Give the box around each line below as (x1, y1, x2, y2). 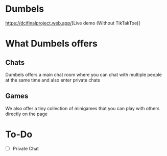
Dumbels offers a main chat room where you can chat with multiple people (5, 71, 162, 77)
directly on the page (5, 111, 47, 117)
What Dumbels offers (5, 38, 98, 49)
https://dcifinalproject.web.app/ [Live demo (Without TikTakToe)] (5, 20, 140, 26)
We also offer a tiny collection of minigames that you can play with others (5, 105, 160, 111)
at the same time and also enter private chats (5, 77, 101, 83)
